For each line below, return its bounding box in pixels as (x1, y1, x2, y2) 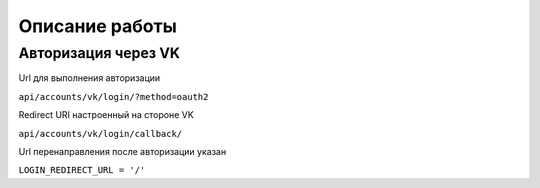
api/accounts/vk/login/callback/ (18, 128, 183, 139)
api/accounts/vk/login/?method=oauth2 (18, 91, 209, 102)
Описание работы (18, 15, 177, 37)
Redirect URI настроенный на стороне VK (18, 109, 194, 121)
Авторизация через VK (18, 44, 180, 62)
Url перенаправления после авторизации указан (18, 145, 227, 157)
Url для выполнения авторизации (18, 72, 161, 84)
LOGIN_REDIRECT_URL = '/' (18, 165, 146, 176)
